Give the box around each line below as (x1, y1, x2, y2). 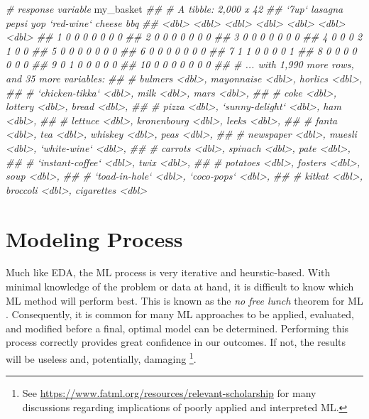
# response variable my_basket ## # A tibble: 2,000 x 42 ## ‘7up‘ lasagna (6, 1, 343, 16)
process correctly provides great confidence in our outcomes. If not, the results (6, 334, 346, 349)
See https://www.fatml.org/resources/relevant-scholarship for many (22, 386, 316, 401)
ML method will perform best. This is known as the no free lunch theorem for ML (6, 293, 363, 308)
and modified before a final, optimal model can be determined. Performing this (6, 320, 349, 335)
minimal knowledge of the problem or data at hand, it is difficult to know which (6, 279, 354, 294)
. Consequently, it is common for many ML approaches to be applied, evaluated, (6, 307, 354, 322)
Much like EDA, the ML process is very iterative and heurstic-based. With (6, 265, 331, 280)
